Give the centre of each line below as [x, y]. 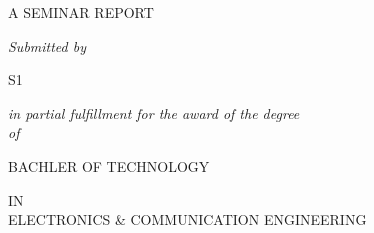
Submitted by [47, 45]
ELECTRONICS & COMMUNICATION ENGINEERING [187, 219]
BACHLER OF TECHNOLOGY [109, 165]
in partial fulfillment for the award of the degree [154, 112]
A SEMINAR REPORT [81, 12]
